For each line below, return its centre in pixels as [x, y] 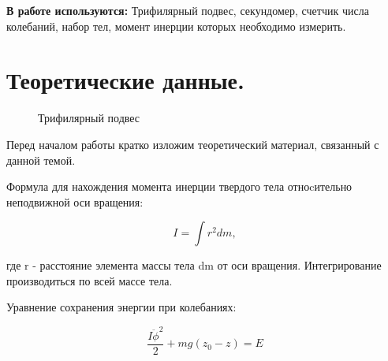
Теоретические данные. [125, 80]
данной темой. [41, 160]
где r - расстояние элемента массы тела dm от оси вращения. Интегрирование [194, 265]
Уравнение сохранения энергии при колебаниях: [121, 307]
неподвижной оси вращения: [75, 201]
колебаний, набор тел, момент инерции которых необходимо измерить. [176, 26]
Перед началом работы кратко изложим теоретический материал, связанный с [193, 144]
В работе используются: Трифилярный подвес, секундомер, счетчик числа [188, 10]
